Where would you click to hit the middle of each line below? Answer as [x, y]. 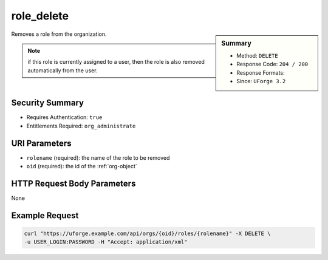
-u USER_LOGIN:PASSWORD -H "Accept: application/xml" [106, 242]
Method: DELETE [258, 55]
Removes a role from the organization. [59, 34]
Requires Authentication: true [64, 117]
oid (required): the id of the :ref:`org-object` [82, 166]
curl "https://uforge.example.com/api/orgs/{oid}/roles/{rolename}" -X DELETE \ [147, 234]
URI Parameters [42, 143]
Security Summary [48, 103]
